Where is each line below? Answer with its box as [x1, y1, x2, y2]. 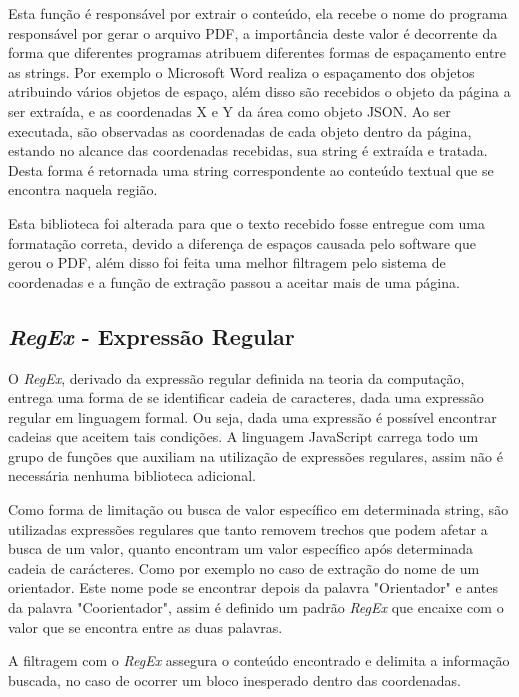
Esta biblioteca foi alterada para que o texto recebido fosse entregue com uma [8, 212, 485, 233]
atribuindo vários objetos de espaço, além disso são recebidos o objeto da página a [8, 81, 511, 102]
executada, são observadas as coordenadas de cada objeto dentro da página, [8, 120, 472, 141]
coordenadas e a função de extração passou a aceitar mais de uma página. [8, 271, 460, 292]
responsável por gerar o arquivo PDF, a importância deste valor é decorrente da [8, 22, 498, 43]
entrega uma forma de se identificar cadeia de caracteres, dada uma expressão [8, 387, 484, 408]
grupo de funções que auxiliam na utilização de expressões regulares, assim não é [8, 445, 503, 466]
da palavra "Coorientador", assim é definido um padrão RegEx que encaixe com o [8, 597, 504, 618]
